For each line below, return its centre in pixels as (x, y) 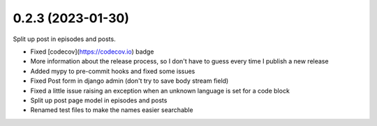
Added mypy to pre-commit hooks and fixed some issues (113, 71)
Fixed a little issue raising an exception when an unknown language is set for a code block (160, 90)
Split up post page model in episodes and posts (99, 100)
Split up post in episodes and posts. (64, 39)
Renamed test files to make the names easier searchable (112, 110)
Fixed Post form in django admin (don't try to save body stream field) (130, 81)
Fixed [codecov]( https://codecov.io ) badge (92, 52)
